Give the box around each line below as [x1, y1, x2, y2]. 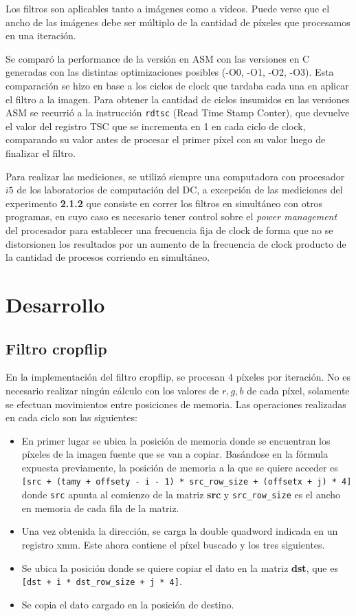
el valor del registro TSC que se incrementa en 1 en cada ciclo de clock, [5, 118, 306, 133]
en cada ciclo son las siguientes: [5, 410, 137, 425]
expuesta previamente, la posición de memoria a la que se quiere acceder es [21, 460, 338, 474]
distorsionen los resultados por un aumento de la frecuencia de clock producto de [5, 236, 346, 251]
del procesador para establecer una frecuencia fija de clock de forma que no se [5, 222, 333, 237]
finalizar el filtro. [5, 146, 76, 160]
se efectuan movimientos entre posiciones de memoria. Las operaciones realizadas [5, 396, 346, 411]
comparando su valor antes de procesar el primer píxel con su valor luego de [5, 132, 326, 147]
